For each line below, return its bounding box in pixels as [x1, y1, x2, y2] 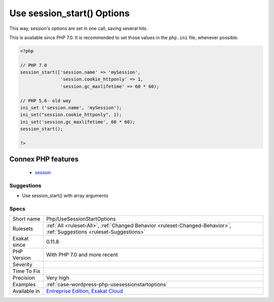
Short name [12, 215, 41, 222]
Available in [12, 288, 40, 295]
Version [12, 254, 31, 261]
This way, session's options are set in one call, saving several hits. [9, 25, 148, 31]
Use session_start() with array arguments [22, 193, 109, 199]
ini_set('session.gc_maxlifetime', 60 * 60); [20, 119, 135, 125]
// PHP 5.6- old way [20, 98, 71, 103]
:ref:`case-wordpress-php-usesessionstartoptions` [46, 281, 168, 288]
